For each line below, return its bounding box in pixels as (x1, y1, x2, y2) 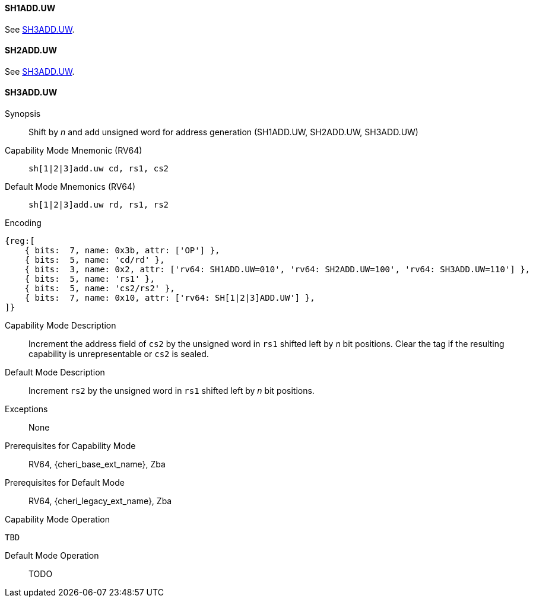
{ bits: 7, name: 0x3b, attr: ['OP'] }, (24, 246, 220, 256)
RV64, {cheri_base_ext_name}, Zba (28, 459, 166, 470)
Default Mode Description (5, 367, 105, 378)
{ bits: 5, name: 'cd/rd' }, (24, 255, 165, 265)
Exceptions (5, 404, 48, 415)
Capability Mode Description (5, 320, 116, 331)
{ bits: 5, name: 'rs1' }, (24, 274, 155, 284)
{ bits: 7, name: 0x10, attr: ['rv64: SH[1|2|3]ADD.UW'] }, (24, 293, 315, 303)
